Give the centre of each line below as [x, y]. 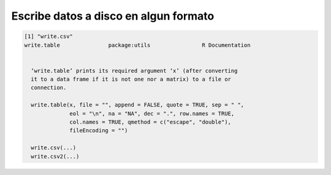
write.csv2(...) [55, 156]
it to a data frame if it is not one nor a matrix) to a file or [131, 79]
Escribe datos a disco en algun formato [113, 16]
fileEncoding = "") [99, 131]
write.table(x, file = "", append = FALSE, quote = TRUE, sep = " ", [138, 105]
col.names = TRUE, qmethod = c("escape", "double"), [150, 122]
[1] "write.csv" [49, 36]
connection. [49, 88]
